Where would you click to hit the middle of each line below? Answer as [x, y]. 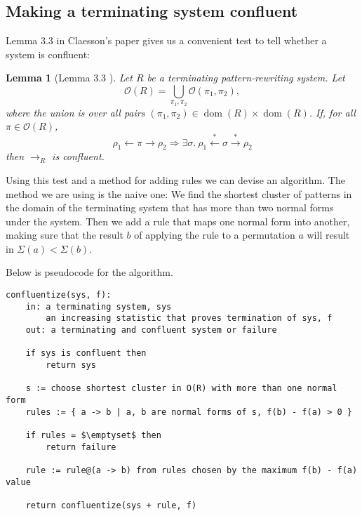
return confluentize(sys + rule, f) [111, 505]
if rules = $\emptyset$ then [93, 435]
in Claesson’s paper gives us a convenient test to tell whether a [192, 40]
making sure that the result [65, 235]
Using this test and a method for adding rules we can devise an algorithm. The [175, 179]
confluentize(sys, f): [59, 295]
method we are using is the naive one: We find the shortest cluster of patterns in [179, 193]
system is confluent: [48, 54]
